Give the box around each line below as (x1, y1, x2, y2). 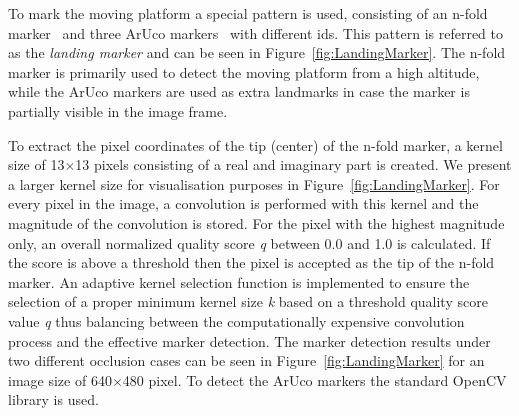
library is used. (8, 389, 99, 410)
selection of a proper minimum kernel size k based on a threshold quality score (8, 291, 488, 312)
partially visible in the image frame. (8, 100, 228, 121)
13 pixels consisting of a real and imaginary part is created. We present (75, 154, 512, 175)
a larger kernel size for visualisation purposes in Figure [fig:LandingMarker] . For (8, 173, 500, 194)
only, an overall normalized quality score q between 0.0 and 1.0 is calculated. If (8, 232, 491, 253)
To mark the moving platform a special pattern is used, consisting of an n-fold (8, 3, 488, 23)
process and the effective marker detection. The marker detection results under (8, 330, 491, 351)
